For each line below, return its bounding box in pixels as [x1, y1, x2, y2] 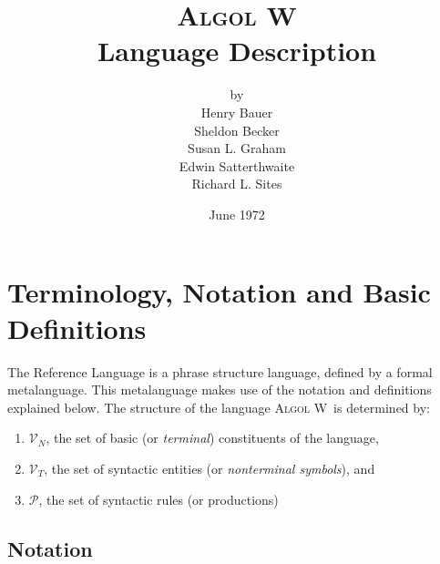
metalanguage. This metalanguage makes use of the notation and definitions [7, 380, 432, 399]
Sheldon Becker [194, 120, 280, 139]
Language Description [97, 32, 377, 69]
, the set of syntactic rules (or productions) [38, 489, 279, 508]
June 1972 [209, 204, 265, 223]
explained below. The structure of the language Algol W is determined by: [7, 397, 430, 416]
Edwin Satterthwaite [179, 156, 295, 175]
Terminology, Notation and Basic [7, 273, 431, 311]
